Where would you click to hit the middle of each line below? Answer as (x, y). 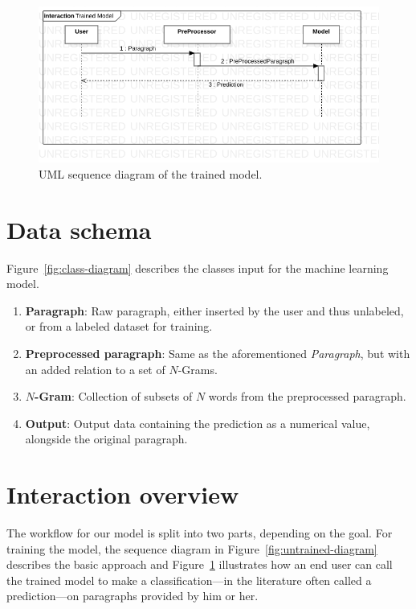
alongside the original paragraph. (106, 439)
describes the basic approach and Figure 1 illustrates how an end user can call (200, 564)
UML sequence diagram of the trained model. (151, 173)
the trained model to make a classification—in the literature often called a (189, 580)
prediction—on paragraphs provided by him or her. (133, 596)
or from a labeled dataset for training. (119, 326)
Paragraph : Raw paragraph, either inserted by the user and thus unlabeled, (214, 310)
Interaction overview (123, 494)
